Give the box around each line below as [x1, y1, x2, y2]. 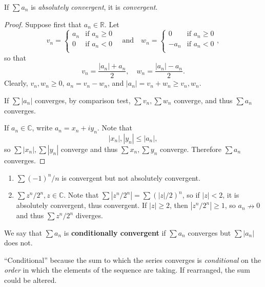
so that [4, 52, 26, 63]
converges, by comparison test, [34, 94, 131, 105]
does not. [4, 237, 33, 248]
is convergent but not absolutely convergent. [62, 172, 200, 183]
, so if [182, 189, 200, 200]
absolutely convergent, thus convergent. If [16, 200, 147, 211]
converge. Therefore [160, 143, 221, 154]
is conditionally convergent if [64, 227, 166, 238]
